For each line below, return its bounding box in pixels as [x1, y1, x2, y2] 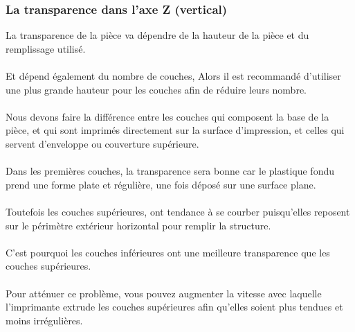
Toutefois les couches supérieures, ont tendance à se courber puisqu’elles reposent [6, 204, 350, 218]
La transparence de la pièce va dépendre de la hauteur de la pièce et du [6, 28, 309, 42]
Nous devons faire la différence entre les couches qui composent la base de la [6, 109, 329, 123]
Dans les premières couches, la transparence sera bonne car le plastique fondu [6, 164, 334, 178]
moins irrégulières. [6, 313, 83, 327]
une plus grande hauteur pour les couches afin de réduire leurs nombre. [6, 82, 307, 96]
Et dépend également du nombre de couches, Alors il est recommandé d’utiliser [6, 69, 341, 82]
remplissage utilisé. [6, 41, 86, 55]
